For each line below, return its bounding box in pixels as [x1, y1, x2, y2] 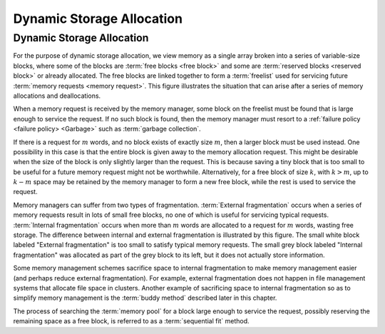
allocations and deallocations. [13, 91, 101, 100]
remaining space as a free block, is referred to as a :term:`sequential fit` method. [13, 317, 250, 325]
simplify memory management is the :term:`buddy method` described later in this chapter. [13, 293, 277, 303]
